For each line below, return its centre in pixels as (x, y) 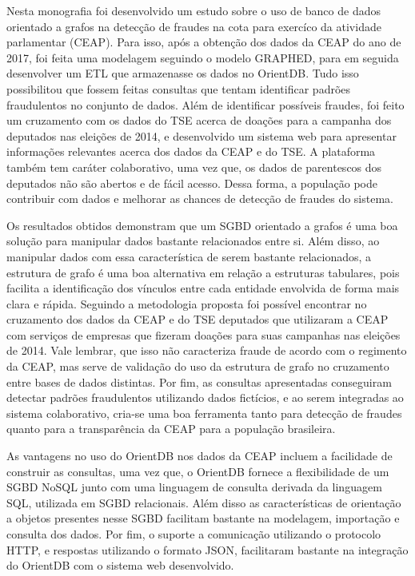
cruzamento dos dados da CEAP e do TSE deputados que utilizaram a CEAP (198, 319)
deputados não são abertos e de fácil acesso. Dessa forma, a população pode (192, 183)
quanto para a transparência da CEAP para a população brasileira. (171, 429)
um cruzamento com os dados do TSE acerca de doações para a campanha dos (199, 120)
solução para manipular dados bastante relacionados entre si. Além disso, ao (193, 241)
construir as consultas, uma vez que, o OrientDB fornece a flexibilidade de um (198, 471)
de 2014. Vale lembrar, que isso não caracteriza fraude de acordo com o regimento (207, 350)
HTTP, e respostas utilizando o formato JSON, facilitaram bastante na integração (207, 549)
